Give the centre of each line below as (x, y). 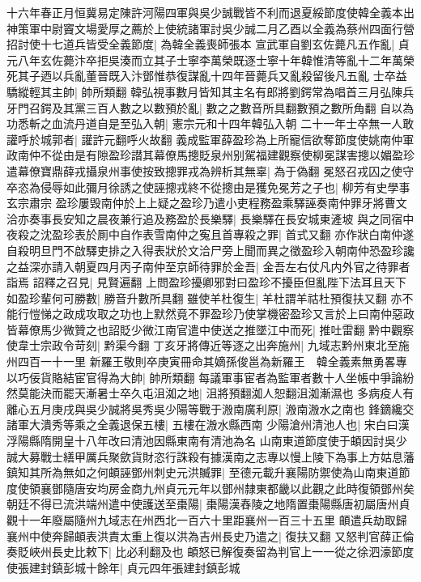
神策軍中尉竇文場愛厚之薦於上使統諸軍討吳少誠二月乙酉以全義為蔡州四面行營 (210, 28)
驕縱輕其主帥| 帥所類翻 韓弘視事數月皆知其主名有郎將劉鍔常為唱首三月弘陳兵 (210, 91)
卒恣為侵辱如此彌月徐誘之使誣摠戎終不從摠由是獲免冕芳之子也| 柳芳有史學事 (208, 187)
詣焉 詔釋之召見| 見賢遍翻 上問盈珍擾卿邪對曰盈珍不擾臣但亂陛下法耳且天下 (206, 282)
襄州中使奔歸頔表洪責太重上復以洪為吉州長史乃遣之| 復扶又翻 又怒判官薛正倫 (210, 535)
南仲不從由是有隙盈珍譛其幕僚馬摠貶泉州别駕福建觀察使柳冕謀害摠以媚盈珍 (216, 155)
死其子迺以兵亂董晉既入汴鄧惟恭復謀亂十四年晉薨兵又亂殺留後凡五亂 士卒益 (207, 76)
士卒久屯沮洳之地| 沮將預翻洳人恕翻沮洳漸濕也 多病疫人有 (261, 393)
